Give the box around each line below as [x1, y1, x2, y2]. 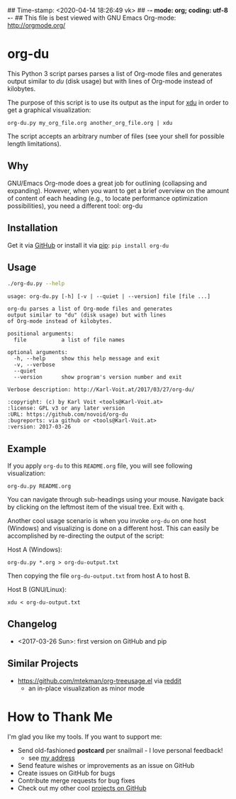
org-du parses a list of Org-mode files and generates [7, 305, 173, 313]
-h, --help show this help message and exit [13, 355, 160, 363]
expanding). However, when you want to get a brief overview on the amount [7, 186, 230, 194]
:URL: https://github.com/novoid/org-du [7, 411, 129, 418]
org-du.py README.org [7, 483, 72, 490]
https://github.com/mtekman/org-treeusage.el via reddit [17, 676, 182, 685]
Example [7, 443, 47, 455]
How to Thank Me [7, 709, 113, 724]
